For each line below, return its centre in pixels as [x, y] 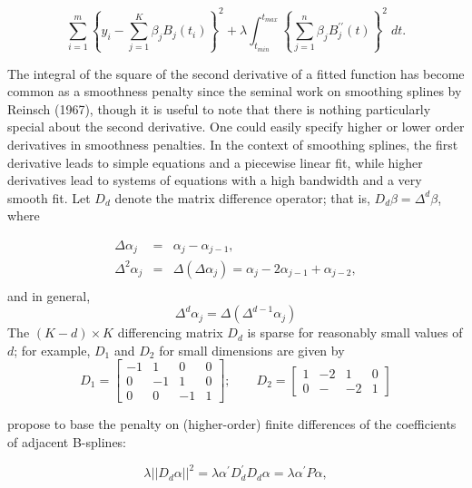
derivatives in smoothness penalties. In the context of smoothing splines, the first [233, 145]
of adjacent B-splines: [67, 442]
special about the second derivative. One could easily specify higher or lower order [236, 127]
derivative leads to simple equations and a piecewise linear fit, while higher [215, 162]
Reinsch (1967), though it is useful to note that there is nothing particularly [219, 108]
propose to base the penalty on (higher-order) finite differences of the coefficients [232, 424]
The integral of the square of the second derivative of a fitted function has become [236, 73]
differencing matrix [170, 332]
